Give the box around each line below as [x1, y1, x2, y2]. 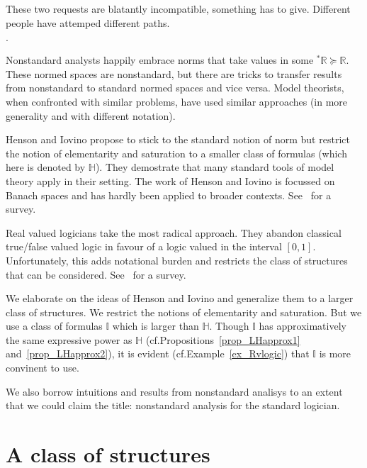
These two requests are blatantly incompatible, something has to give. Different [6, 1, 351, 16]
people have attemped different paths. [6, 15, 170, 30]
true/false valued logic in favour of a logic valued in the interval [6, 239, 282, 254]
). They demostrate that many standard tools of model [95, 160, 334, 174]
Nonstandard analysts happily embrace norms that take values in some [6, 52, 314, 67]
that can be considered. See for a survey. [6, 267, 186, 282]
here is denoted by [6, 160, 86, 174]
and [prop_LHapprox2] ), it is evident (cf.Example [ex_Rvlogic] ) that [6, 346, 310, 361]
